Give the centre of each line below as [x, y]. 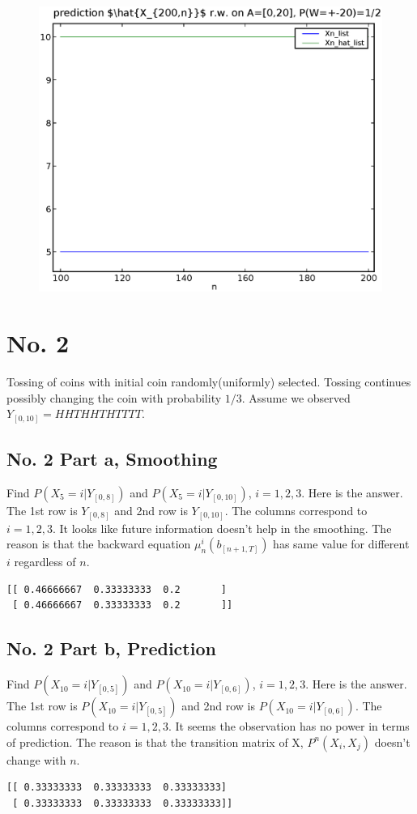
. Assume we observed [296, 397]
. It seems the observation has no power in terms [289, 726]
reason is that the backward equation [99, 544]
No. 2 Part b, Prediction [111, 648]
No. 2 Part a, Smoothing [112, 459]
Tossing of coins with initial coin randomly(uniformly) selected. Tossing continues [209, 382]
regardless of [45, 562]
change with [36, 759]
